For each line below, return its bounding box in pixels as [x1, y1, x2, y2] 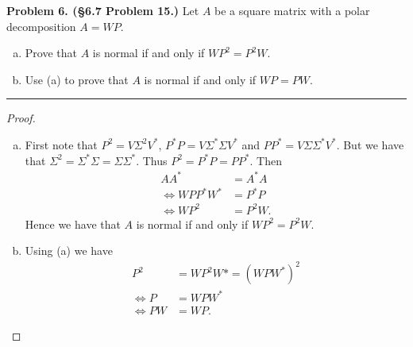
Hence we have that [25, 215, 121, 232]
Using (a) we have [25, 242, 113, 259]
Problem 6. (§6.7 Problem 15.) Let [6, 2, 199, 18]
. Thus [136, 152, 168, 168]
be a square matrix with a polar [214, 2, 370, 18]
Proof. [6, 110, 36, 126]
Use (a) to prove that [25, 71, 129, 87]
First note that [25, 136, 98, 152]
